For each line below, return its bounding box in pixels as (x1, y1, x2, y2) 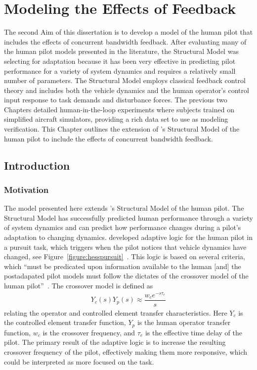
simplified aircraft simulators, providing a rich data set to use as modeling (4, 114, 228, 124)
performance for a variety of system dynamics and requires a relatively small (4, 65, 236, 76)
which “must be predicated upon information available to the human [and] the (4, 261, 241, 271)
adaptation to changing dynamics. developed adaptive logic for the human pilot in (4, 232, 253, 242)
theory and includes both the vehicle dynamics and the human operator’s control (4, 85, 249, 95)
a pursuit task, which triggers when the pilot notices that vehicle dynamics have (4, 241, 247, 252)
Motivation (4, 183, 49, 195)
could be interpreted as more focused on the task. (4, 356, 154, 367)
